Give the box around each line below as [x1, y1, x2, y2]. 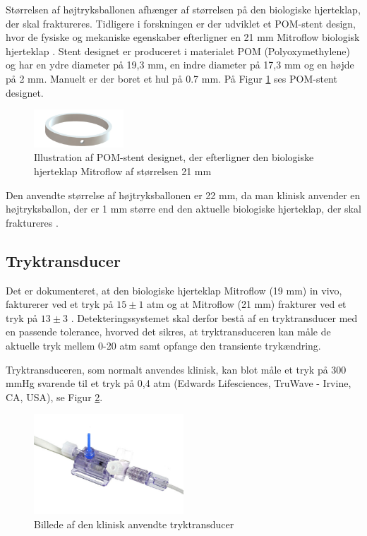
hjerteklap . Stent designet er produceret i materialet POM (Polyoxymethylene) [6, 43, 350, 58]
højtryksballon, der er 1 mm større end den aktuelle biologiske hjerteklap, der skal [6, 201, 361, 216]
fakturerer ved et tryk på [6, 297, 114, 311]
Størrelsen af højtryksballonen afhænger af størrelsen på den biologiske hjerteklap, [6, 2, 361, 16]
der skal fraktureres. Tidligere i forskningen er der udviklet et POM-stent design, [6, 16, 356, 30]
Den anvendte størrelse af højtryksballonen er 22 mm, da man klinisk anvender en [6, 187, 361, 202]
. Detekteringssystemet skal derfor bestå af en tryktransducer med [71, 310, 358, 325]
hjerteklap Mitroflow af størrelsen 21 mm [34, 164, 212, 179]
